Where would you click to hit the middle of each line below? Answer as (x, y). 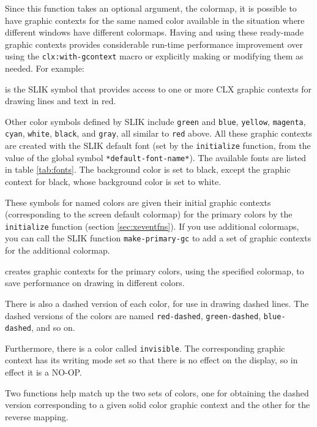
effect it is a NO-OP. (43, 372)
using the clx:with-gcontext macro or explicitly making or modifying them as (154, 56)
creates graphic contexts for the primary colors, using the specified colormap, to (155, 270)
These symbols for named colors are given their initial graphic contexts (138, 202)
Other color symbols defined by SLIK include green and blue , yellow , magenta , (155, 121)
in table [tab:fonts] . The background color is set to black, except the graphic (148, 169)
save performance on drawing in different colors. (95, 283)
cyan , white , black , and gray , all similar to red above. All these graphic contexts (158, 133)
